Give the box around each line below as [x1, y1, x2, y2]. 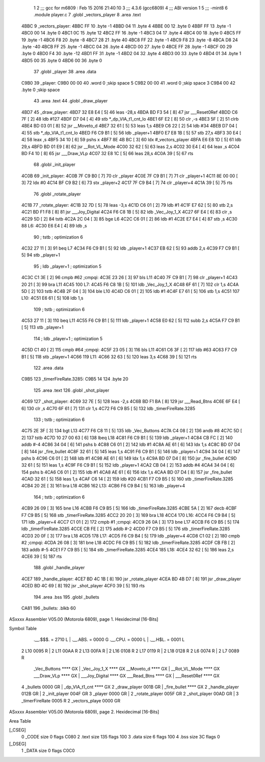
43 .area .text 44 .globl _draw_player [33, 98, 108, 104]
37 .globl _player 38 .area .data [33, 69, 97, 75]
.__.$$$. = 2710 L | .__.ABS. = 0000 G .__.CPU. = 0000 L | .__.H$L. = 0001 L [33, 636, 185, 642]
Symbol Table [9, 625, 37, 631]
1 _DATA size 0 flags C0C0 [21, 748, 75, 754]
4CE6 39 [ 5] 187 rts [21, 554, 62, 559]
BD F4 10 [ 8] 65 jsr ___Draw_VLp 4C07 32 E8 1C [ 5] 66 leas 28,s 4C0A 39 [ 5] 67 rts [21, 151, 193, 157]
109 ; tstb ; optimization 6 [33, 306, 85, 312]
